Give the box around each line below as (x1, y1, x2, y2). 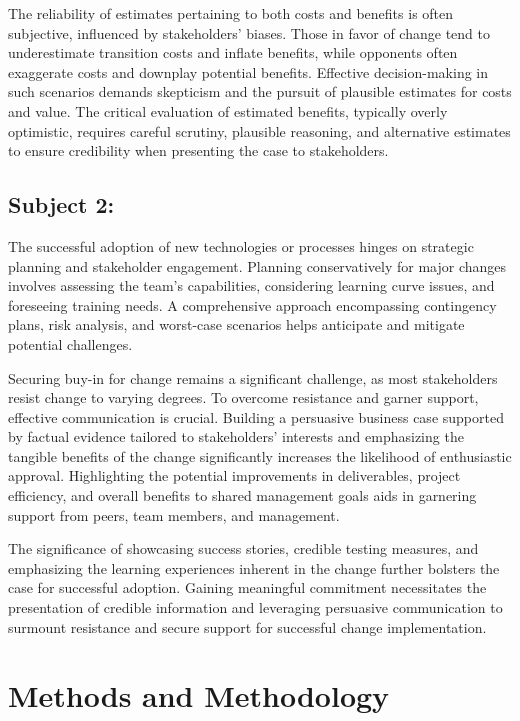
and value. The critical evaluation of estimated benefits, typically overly (8, 100, 448, 121)
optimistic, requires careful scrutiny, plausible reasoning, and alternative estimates (8, 120, 511, 141)
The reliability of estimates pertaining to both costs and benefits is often (8, 3, 454, 23)
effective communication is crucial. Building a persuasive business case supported (8, 406, 504, 427)
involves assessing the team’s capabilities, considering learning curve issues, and (8, 275, 495, 296)
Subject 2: (8, 189, 115, 220)
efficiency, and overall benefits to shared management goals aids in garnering (8, 485, 477, 506)
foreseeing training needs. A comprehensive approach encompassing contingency (8, 294, 497, 315)
